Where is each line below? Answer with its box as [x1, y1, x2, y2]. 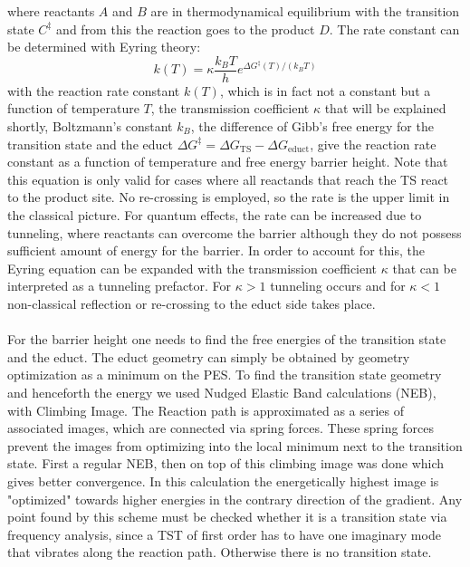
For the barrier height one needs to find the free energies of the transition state [7, 330, 446, 349]
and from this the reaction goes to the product [56, 19, 315, 38]
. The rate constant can [329, 19, 460, 38]
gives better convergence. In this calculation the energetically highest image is [7, 471, 439, 490]
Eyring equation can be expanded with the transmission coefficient [7, 258, 378, 277]
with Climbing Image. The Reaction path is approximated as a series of [7, 400, 405, 419]
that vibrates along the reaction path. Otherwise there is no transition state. [7, 543, 432, 562]
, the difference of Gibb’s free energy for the [190, 117, 434, 136]
